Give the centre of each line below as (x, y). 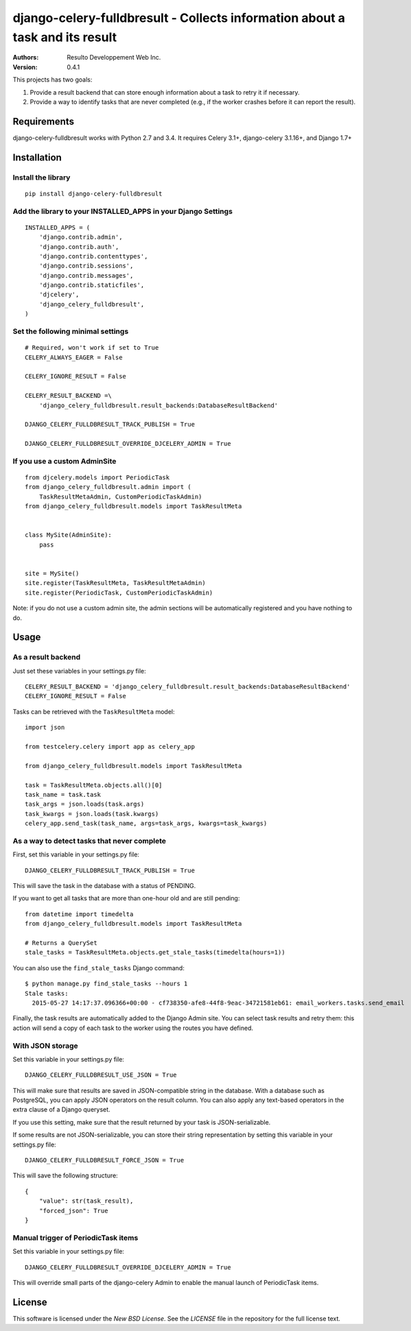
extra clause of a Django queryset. (61, 1110)
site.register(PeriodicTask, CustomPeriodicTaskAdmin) (119, 592)
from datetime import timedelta (79, 914)
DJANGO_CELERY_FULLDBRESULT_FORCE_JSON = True (105, 1160)
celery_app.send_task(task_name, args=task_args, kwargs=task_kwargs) (146, 824)
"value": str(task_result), (86, 1201)
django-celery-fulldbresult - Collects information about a (179, 18)
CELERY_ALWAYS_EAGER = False (74, 357)
